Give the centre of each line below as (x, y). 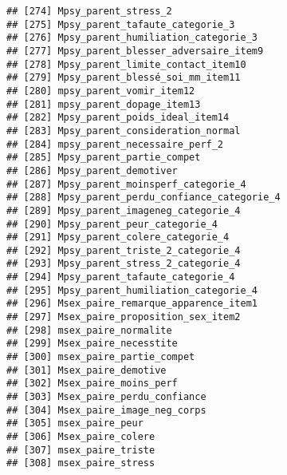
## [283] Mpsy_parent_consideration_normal (124, 131)
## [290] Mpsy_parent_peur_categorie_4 (112, 224)
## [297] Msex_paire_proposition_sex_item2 (124, 317)
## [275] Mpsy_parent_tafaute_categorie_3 (121, 24)
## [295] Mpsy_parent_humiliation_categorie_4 (132, 290)
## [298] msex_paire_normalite (89, 330)
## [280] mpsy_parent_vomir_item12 (101, 91)
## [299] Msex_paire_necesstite (92, 344)
